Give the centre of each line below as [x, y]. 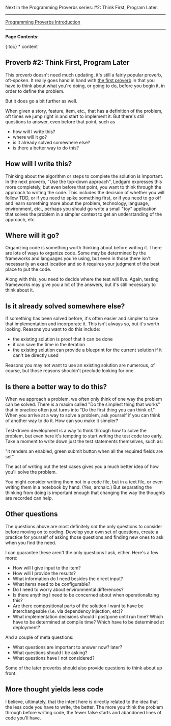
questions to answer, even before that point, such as [60, 121]
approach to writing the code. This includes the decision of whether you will [85, 192]
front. [11, 673]
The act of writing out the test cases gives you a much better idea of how [82, 466]
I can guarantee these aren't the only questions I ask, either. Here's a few [82, 552]
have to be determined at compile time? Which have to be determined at [88, 622]
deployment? [26, 627]
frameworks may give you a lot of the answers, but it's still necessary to [81, 284]
